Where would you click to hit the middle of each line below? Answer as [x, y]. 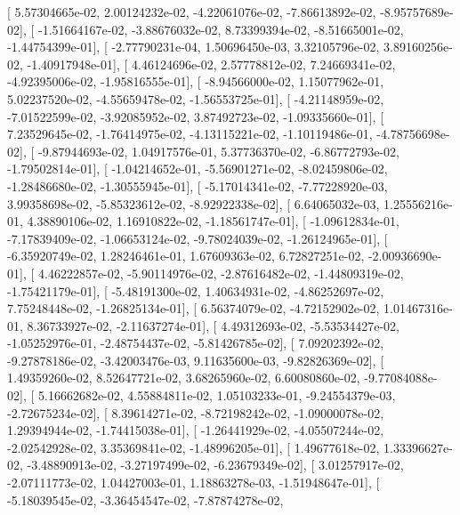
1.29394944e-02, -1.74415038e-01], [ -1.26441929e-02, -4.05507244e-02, [196, 430]
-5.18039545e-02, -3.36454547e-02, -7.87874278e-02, [145, 499]
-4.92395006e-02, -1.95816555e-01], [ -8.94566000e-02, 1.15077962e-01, [196, 81]
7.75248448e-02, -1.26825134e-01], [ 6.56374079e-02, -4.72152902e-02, [194, 308]
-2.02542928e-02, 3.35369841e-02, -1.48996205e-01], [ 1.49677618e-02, [194, 447]
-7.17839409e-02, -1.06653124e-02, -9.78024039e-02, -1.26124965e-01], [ [198, 238]
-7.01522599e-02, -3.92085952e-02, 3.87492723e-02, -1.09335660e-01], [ [196, 116]
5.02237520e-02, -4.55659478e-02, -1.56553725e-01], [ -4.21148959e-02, [196, 98]
